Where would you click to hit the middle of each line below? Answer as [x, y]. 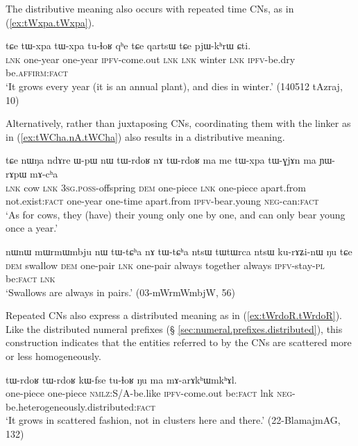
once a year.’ [32, 228]
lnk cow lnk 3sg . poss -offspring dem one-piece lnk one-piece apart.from [156, 187]
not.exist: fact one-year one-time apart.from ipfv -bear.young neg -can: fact [162, 201]
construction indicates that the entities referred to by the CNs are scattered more [179, 342]
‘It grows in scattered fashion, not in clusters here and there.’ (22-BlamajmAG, [173, 420]
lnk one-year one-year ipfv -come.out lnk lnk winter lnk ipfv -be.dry [151, 59]
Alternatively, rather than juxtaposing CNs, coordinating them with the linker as [178, 123]
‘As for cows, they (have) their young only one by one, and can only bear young [176, 214]
